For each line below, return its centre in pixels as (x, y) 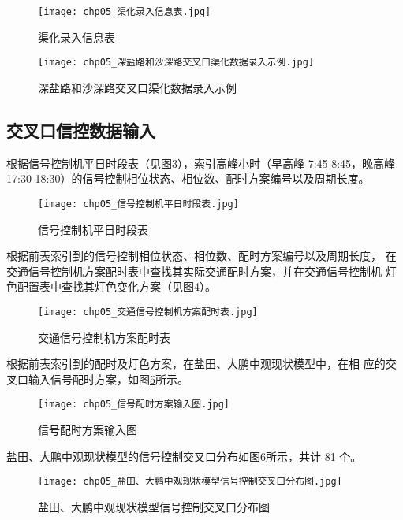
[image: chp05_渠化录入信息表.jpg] (125, 12)
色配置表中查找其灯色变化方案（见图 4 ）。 (111, 286)
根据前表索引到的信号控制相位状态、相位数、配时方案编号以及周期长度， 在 (201, 256)
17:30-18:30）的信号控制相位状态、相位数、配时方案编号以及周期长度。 (188, 178)
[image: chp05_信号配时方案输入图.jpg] (134, 405)
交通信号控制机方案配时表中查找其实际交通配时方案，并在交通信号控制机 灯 (201, 271)
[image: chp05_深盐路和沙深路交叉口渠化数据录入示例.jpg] (176, 63)
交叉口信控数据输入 (81, 130)
